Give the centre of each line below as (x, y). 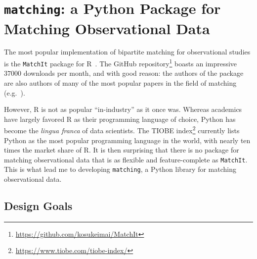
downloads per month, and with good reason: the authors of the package (133, 73)
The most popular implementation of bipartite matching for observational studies (127, 52)
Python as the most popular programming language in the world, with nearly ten (127, 140)
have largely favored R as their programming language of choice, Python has (120, 119)
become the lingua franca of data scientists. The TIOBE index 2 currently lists (122, 129)
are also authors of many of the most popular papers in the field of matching (120, 82)
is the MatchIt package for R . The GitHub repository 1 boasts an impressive (121, 63)
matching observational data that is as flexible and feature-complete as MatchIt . (126, 159)
